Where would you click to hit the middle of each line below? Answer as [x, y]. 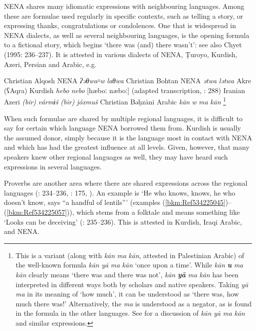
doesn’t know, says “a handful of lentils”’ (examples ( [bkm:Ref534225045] [115, 202]
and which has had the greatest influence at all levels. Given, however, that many [127, 147]
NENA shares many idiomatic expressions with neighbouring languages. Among [124, 6]
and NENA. [22, 231]
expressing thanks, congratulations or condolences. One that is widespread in [120, 25]
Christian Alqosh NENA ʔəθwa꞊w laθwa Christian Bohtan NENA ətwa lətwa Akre [128, 81]
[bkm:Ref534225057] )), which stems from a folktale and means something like [123, 212]
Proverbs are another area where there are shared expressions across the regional [126, 183]
